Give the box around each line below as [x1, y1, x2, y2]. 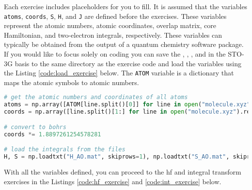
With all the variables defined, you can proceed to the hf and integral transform [4, 166, 241, 176]
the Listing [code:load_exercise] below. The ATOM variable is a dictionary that [4, 68, 234, 78]
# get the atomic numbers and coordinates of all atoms [4, 94, 188, 101]
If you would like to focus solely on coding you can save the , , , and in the [4, 49, 226, 59]
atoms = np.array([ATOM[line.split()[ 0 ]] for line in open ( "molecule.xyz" [4, 101, 251, 108]
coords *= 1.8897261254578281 [4, 131, 101, 138]
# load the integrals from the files [4, 146, 126, 153]
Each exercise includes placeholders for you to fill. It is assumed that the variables [4, 1, 248, 11]
